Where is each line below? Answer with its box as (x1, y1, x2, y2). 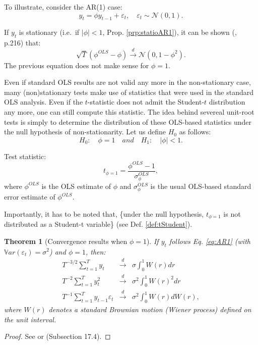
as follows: (179, 126, 211, 137)
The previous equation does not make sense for (4, 60, 149, 70)
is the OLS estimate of (41, 180, 111, 191)
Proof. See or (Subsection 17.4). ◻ (4, 331, 111, 341)
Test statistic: (4, 151, 46, 161)
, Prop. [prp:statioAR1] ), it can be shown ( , (102, 27, 237, 37)
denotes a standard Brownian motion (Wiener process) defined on (48, 304, 251, 315)
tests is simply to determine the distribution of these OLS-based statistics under (4, 116, 252, 127)
